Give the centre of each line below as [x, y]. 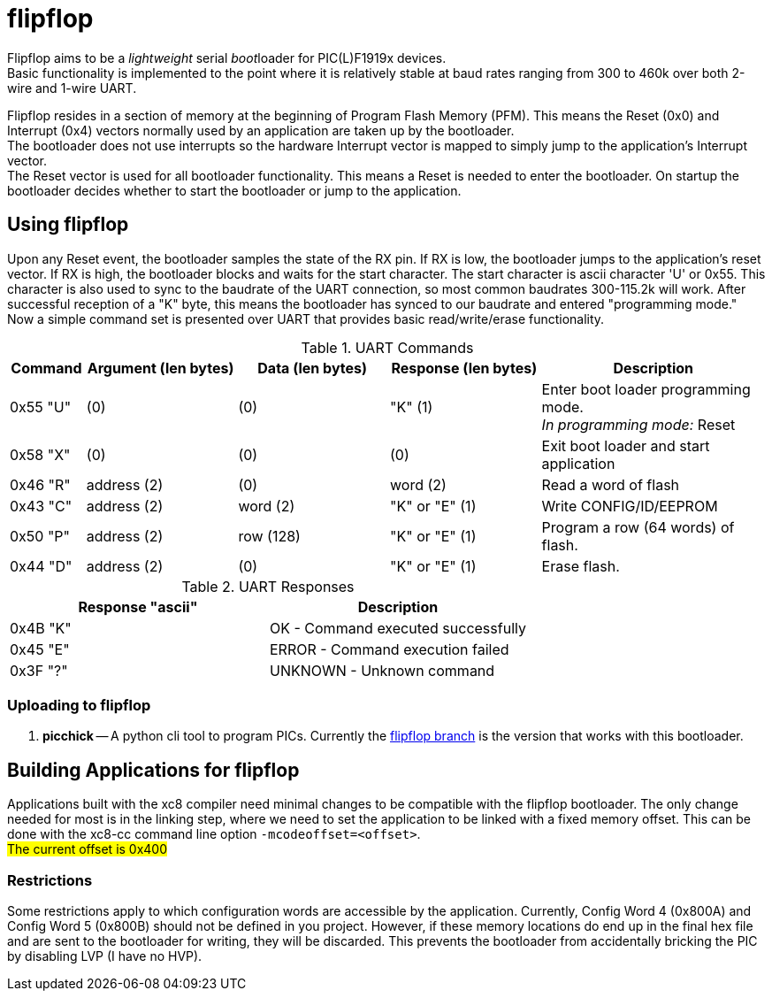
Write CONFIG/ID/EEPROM [630, 506]
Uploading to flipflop [79, 705]
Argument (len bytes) [161, 368]
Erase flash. [581, 566]
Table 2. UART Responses [268, 586]
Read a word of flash [611, 484]
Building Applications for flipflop [153, 770]
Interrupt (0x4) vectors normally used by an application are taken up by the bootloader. [261, 130]
